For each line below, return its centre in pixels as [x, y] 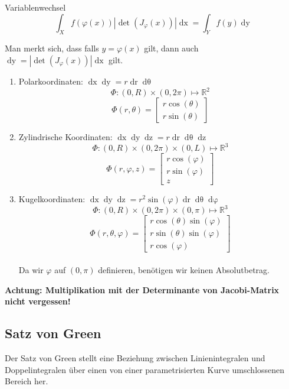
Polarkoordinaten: [51, 81]
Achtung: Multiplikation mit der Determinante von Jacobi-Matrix [142, 289]
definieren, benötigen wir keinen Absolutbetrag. [184, 270]
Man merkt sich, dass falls [52, 48]
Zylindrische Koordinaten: [65, 137]
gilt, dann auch [171, 48]
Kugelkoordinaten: [52, 199]
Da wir [31, 270]
